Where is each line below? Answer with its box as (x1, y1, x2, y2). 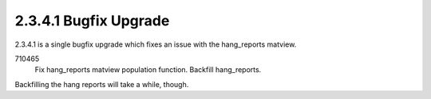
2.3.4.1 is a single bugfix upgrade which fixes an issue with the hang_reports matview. (14, 40, 297, 49)
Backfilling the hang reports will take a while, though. (14, 79, 189, 89)
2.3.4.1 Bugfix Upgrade (14, 12, 170, 29)
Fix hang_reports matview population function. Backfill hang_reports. (34, 65, 262, 74)
